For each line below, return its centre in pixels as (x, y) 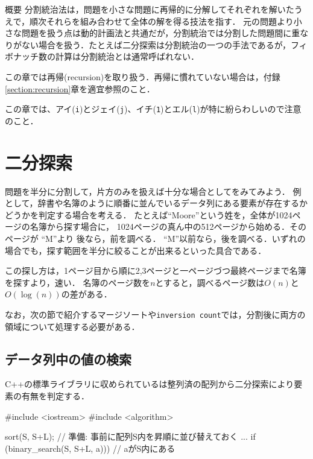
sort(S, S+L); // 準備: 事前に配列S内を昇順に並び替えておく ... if (130, 436)
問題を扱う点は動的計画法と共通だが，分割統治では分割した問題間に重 (161, 33)
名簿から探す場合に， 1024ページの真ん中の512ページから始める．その (168, 226)
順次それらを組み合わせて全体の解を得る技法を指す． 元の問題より (162, 21)
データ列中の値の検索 (68, 359)
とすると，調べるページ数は (210, 282)
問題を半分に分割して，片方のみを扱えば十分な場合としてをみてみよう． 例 (153, 191)
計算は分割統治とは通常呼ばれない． (127, 56)
